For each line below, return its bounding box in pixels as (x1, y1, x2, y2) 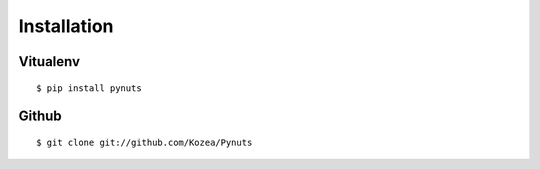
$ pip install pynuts (36, 82, 142, 94)
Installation (18, 15, 114, 37)
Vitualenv (18, 53, 80, 70)
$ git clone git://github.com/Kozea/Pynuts (36, 136, 253, 148)
